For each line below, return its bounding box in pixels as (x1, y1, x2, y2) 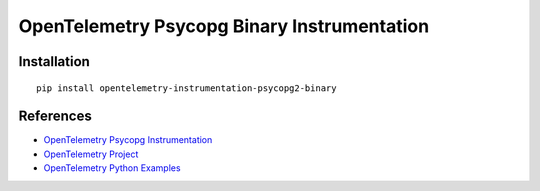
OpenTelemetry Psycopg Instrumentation (43, 134, 213, 146)
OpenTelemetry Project (43, 148, 139, 160)
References (18, 108, 92, 125)
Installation (18, 53, 90, 70)
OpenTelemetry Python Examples (43, 162, 181, 174)
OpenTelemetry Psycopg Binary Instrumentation (18, 15, 430, 37)
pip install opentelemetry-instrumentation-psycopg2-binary (36, 82, 337, 94)
